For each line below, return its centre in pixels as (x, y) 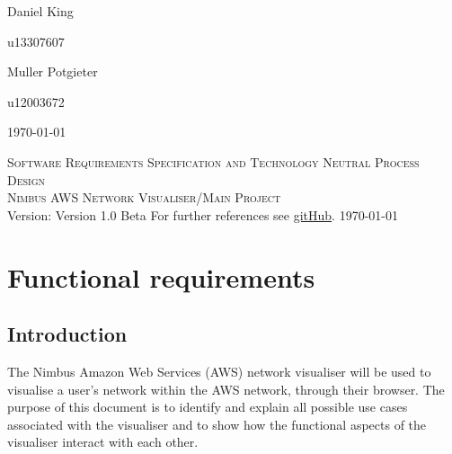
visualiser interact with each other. (103, 442)
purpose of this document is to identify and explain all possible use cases (208, 407)
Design (27, 179)
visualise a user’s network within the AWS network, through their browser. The (226, 389)
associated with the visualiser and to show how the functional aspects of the (217, 424)
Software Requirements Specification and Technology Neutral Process (213, 161)
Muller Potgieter (53, 71)
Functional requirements (161, 276)
